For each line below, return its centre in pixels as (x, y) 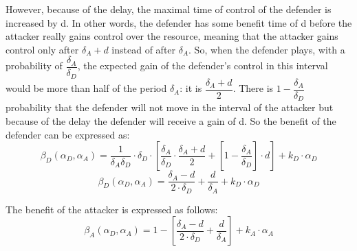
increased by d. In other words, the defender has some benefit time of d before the (179, 22)
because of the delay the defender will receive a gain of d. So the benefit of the (171, 121)
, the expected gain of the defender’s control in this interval (203, 65)
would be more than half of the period (86, 88)
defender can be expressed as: (68, 134)
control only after (42, 49)
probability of (34, 65)
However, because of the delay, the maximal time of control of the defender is (169, 9)
